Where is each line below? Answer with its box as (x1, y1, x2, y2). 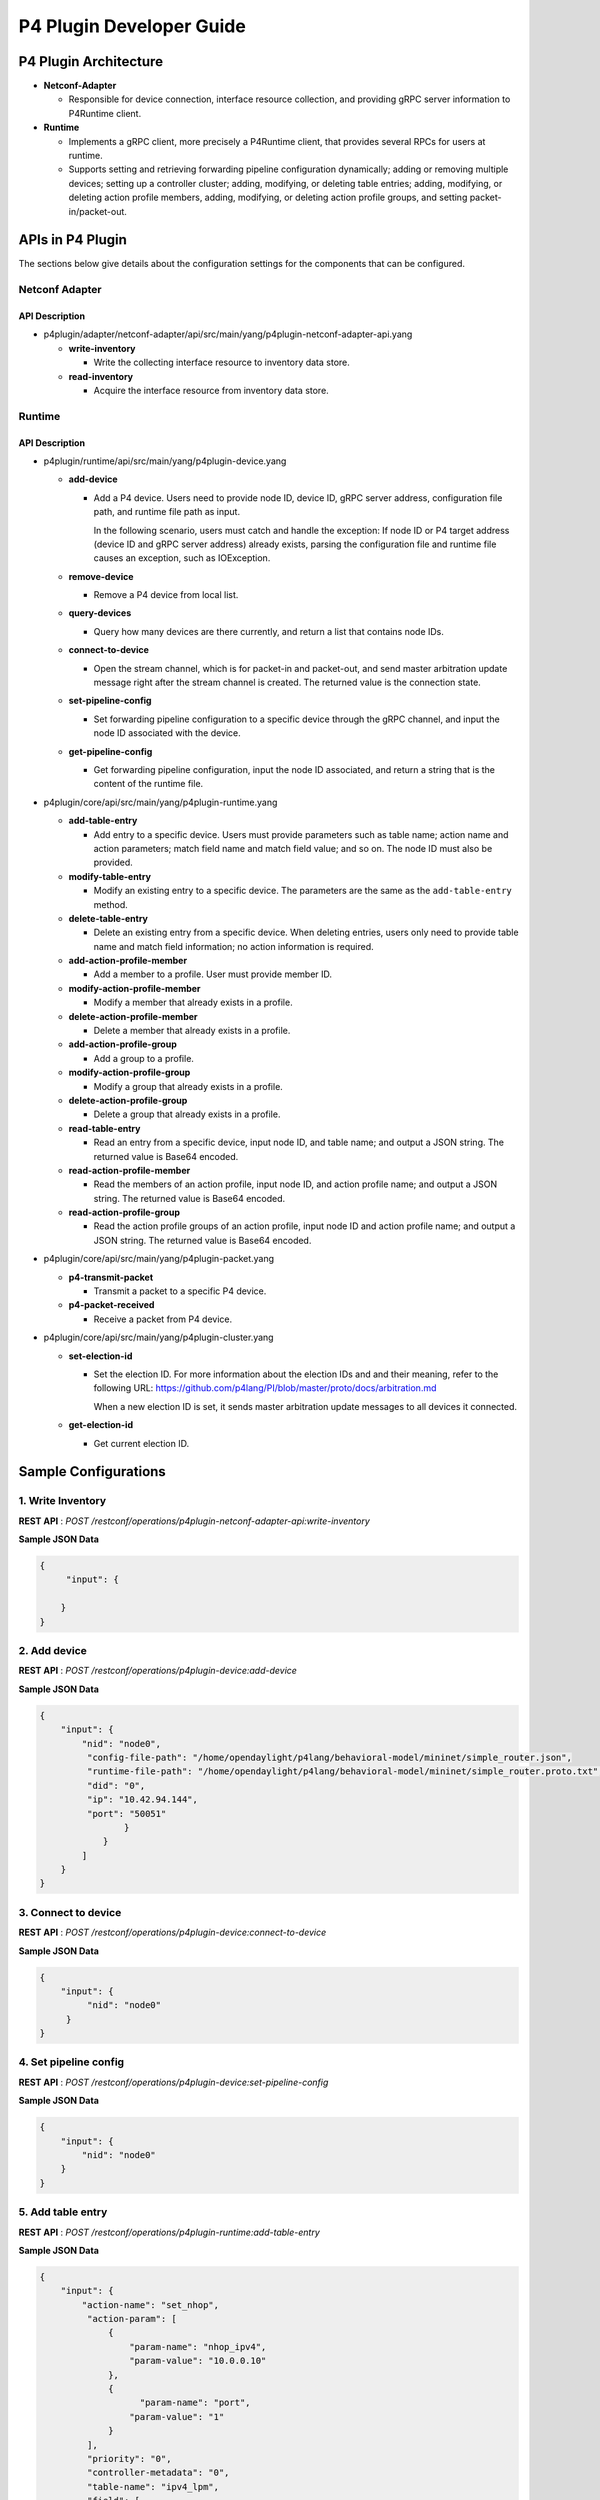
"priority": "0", (86, 2453, 172, 2464)
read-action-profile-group (68, 1206, 180, 1219)
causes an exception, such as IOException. (93, 552, 271, 564)
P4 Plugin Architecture (18, 53, 164, 70)
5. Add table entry (18, 2205, 108, 2219)
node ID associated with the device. (93, 727, 242, 739)
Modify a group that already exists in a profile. (93, 1080, 284, 1092)
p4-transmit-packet (68, 1271, 154, 1283)
